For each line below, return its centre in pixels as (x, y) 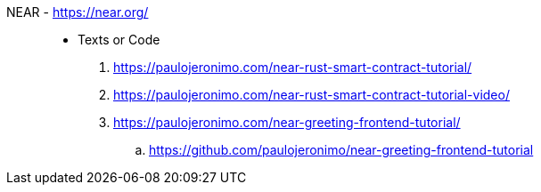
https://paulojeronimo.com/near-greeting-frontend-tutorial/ (287, 122)
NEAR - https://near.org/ (78, 12)
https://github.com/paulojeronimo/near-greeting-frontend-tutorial (341, 150)
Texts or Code (119, 40)
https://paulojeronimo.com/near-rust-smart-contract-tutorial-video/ (311, 95)
